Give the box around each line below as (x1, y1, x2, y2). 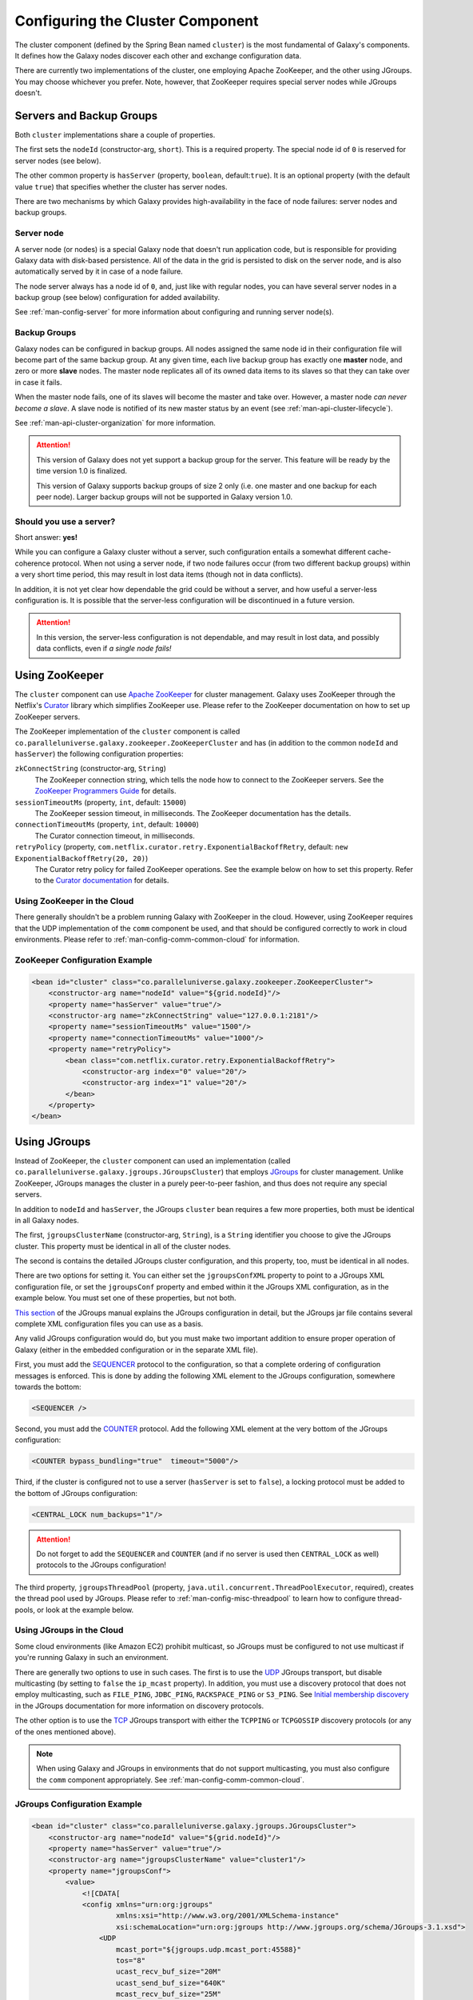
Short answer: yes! (14, 533, 78, 542)
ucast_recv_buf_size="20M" (116, 1967, 221, 1976)
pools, (14, 1605, 36, 1614)
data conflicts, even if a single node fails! (36, 644, 172, 654)
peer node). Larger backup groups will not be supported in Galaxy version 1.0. (36, 492, 293, 502)
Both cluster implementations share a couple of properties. (14, 130, 216, 140)
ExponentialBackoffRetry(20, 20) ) (14, 853, 149, 863)
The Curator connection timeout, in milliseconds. (34, 830, 196, 840)
